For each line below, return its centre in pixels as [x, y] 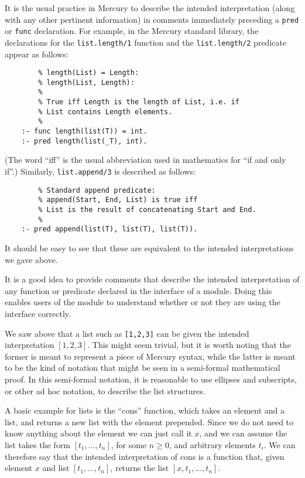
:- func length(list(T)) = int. [84, 132]
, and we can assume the [243, 433]
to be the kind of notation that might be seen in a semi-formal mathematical [143, 368]
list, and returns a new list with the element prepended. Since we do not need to [149, 421]
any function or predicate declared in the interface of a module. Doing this [138, 290]
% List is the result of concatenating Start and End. [147, 209]
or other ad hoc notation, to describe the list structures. [105, 390]
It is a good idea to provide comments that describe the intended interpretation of [152, 279]
